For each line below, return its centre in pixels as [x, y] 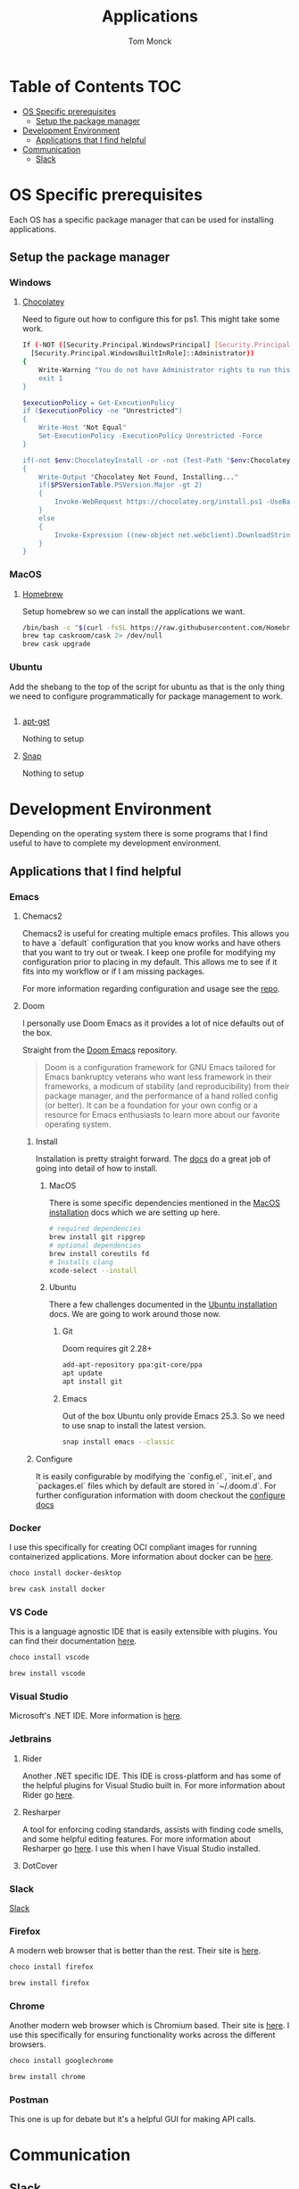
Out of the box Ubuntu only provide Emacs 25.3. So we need [174, 1416]
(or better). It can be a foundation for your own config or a [151, 1105]
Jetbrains [30, 1739]
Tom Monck [150, 41]
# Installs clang [81, 1262]
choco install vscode [50, 1658]
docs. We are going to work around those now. [135, 1314]
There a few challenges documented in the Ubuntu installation [163, 1304]
